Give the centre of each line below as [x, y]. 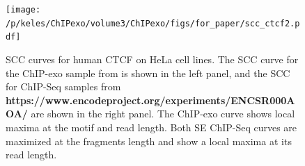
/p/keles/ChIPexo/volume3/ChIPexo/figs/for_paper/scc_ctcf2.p [153, 23]
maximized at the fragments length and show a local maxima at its [149, 141]
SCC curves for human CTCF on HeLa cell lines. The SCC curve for [152, 59]
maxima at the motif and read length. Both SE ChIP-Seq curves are [151, 127]
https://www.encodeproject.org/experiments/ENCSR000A [150, 100]
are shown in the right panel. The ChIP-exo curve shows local [163, 114]
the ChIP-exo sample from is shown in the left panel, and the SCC [148, 73]
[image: [23, 10]
